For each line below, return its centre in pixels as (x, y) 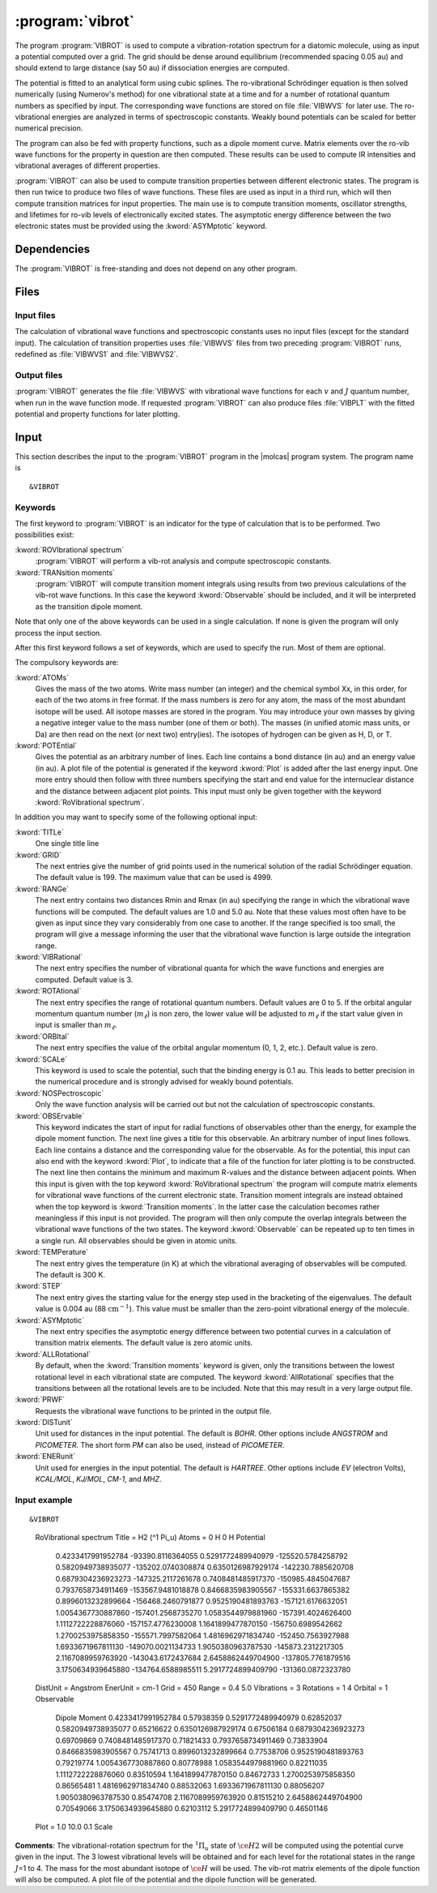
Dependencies (53, 249)
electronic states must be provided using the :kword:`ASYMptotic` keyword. (141, 226)
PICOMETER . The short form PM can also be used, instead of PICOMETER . (160, 1444)
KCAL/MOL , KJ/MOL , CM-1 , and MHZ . (98, 1479)
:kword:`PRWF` (40, 1400)
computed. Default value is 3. (84, 979)
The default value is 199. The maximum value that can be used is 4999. (154, 878)
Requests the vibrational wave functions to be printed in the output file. (153, 1410)
